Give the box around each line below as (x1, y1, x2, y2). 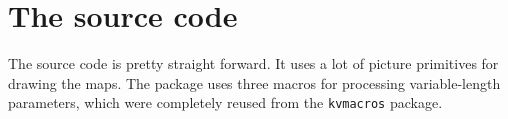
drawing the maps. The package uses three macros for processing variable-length (8, 72, 501, 93)
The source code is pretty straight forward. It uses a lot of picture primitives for (8, 53, 499, 74)
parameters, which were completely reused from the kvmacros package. (8, 92, 443, 113)
